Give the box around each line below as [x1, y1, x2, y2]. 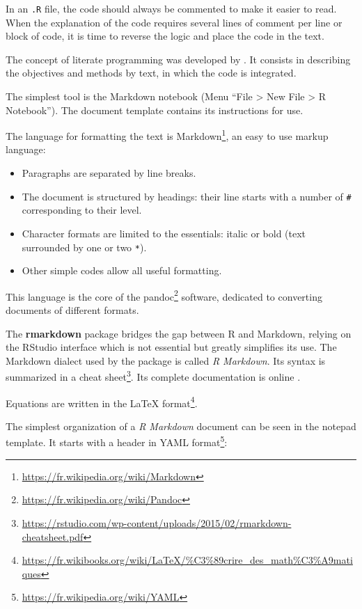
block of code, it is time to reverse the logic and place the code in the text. [6, 29, 324, 43]
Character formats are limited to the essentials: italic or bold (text [22, 226, 306, 240]
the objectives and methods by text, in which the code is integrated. [6, 65, 297, 80]
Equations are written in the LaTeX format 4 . [6, 393, 198, 410]
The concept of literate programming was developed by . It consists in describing [6, 52, 351, 66]
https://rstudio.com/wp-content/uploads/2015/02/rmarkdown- [22, 515, 292, 530]
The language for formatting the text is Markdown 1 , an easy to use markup [6, 127, 329, 143]
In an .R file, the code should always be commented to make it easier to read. [6, 1, 337, 15]
